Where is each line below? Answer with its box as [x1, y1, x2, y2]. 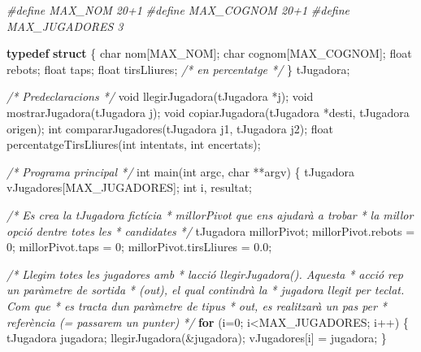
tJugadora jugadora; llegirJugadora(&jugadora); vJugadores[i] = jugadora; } [7, 329, 387, 346]
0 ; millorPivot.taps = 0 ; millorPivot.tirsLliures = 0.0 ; [7, 238, 272, 255]
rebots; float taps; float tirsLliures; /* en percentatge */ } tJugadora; [7, 60, 350, 77]
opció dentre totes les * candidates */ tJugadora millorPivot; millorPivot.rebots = [7, 222, 415, 239]
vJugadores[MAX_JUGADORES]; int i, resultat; [7, 179, 252, 196]
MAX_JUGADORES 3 [7, 17, 124, 34]
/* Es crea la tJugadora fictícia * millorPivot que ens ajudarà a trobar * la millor [7, 206, 414, 223]
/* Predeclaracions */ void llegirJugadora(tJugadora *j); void [7, 88, 314, 105]
